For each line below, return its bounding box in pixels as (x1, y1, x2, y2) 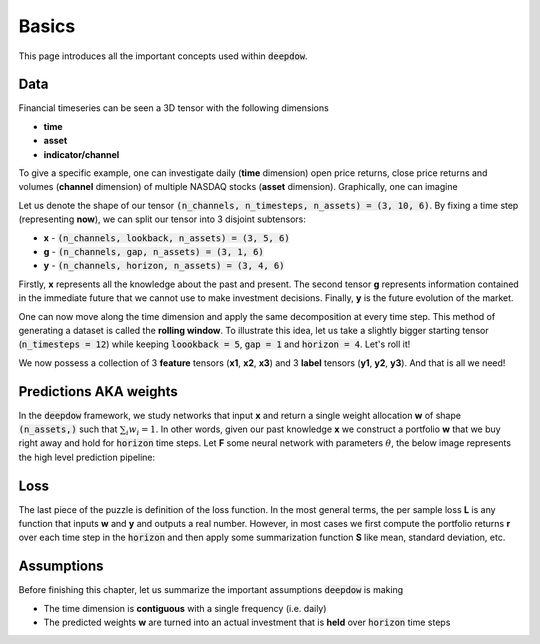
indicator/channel (43, 148, 120, 160)
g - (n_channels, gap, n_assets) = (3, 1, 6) (43, 245, 264, 257)
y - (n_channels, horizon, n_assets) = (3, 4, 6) (43, 260, 285, 272)
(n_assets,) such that (18, 423, 118, 435)
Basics (18, 15, 76, 37)
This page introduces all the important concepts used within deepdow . (18, 50, 309, 62)
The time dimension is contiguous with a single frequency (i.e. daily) (43, 602, 327, 614)
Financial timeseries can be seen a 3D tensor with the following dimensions (18, 102, 329, 114)
